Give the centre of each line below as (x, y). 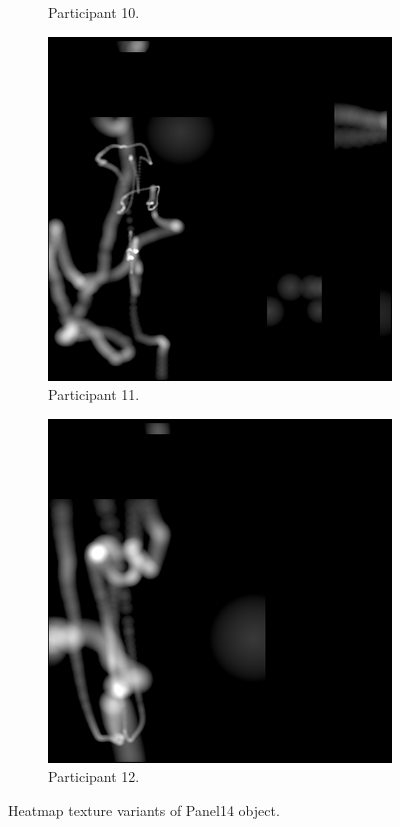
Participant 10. (94, 12)
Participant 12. (94, 776)
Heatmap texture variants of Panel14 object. (144, 809)
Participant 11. (94, 394)
